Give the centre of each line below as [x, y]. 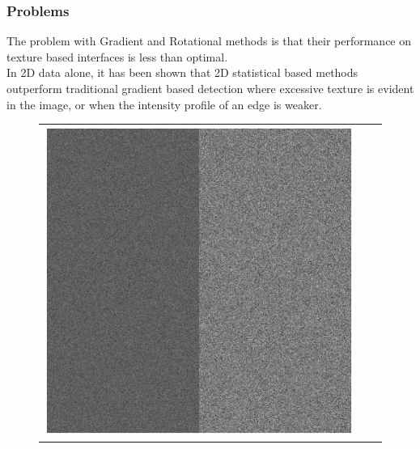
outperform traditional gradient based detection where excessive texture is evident [210, 88]
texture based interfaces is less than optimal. [117, 56]
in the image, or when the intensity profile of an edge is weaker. [164, 104]
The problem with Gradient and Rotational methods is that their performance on [209, 41]
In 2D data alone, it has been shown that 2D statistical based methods [182, 72]
